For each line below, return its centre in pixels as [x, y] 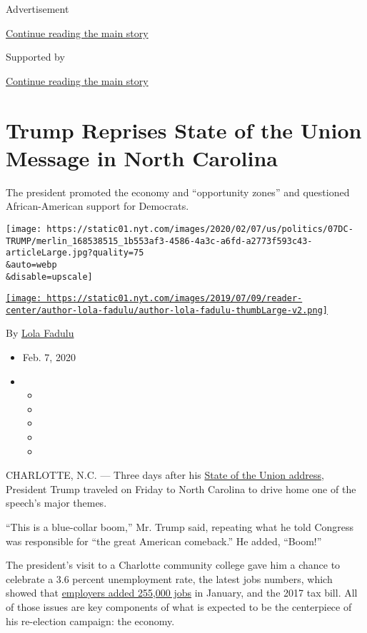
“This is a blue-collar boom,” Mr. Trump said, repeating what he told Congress [180, 527]
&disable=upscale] [49, 277]
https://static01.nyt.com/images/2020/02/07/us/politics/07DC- [200, 229]
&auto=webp [31, 264]
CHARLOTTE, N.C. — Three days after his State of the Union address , [165, 475]
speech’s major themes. [56, 503]
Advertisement [37, 9]
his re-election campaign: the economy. [90, 621]
